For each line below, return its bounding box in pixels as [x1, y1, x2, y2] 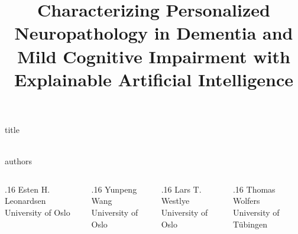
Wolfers [232, 194, 260, 207]
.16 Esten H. [5, 183, 50, 195]
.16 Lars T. [161, 183, 202, 195]
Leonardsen [5, 194, 46, 207]
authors [5, 155, 33, 167]
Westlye [161, 194, 190, 207]
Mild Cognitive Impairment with [17, 44, 290, 68]
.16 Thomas [232, 183, 276, 195]
